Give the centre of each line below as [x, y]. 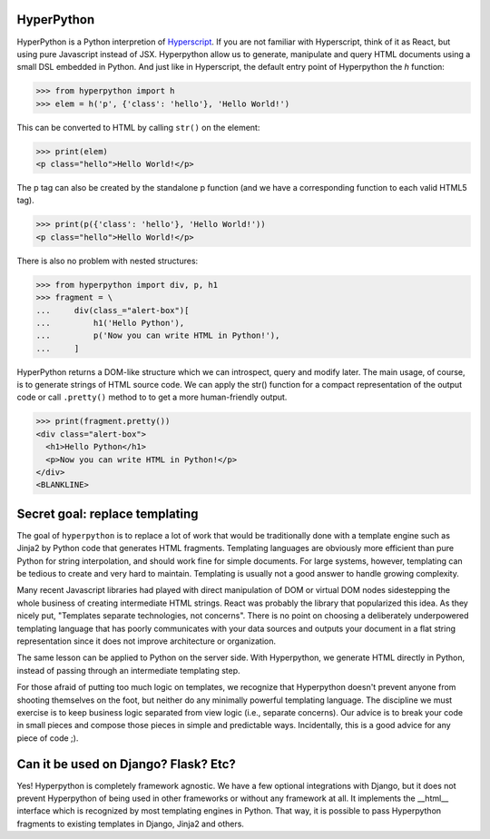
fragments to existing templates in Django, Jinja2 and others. [131, 824]
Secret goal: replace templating [108, 513]
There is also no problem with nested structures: [108, 261]
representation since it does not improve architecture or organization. [147, 641]
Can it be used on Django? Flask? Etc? [126, 764]
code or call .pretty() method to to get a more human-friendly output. [152, 397]
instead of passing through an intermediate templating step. [128, 670]
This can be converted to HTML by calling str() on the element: [138, 127]
